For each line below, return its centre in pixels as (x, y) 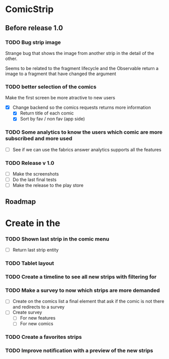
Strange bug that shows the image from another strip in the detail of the (80, 53)
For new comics (37, 324)
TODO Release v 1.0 (30, 163)
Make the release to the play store (48, 186)
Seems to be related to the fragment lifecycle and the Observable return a (82, 68)
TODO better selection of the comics (51, 87)
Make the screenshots (36, 174)
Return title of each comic (47, 113)
